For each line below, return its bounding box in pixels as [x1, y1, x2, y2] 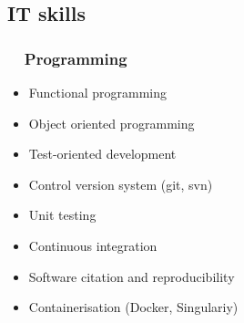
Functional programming [28, 83, 167, 101]
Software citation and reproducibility [28, 266, 235, 286]
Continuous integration [28, 235, 158, 255]
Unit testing [28, 205, 97, 224]
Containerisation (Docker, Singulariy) [28, 297, 239, 317]
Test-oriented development [28, 144, 177, 163]
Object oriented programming [28, 113, 195, 132]
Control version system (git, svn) [28, 174, 213, 193]
